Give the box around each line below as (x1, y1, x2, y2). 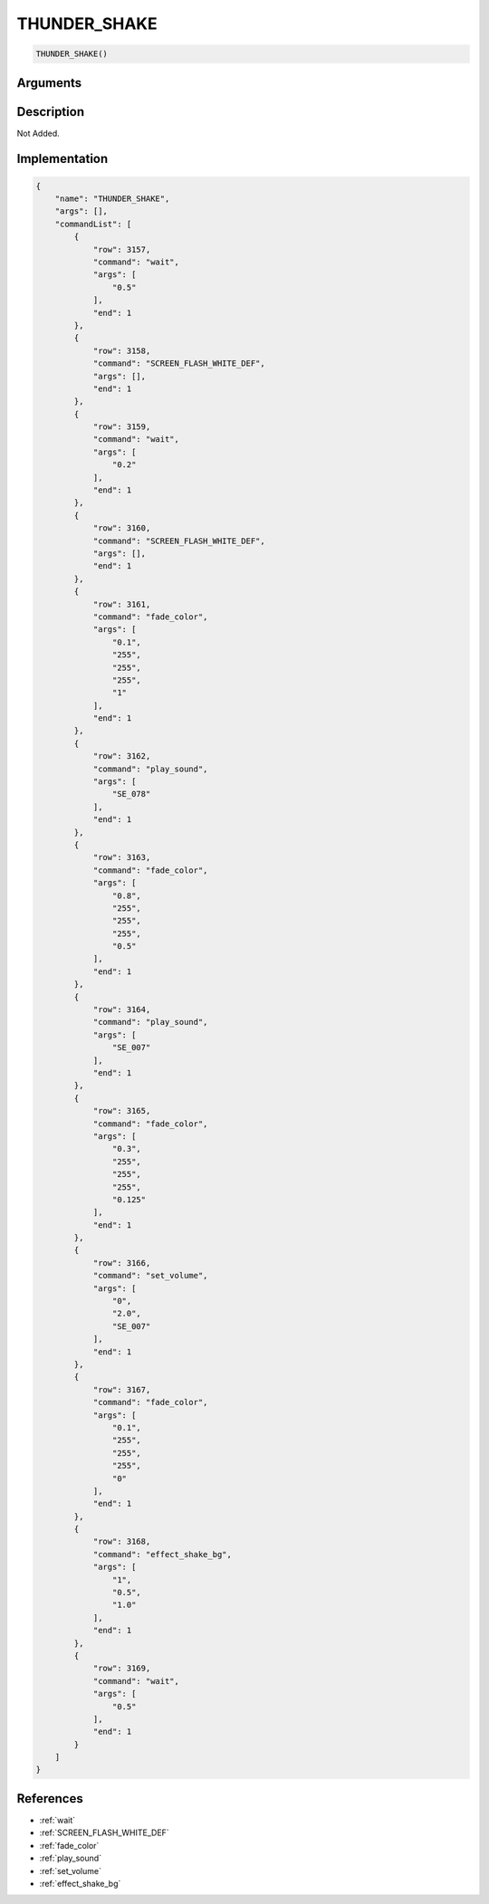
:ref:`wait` (39, 1814, 76, 1825)
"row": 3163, (92, 852, 151, 863)
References (16, 1791, 83, 1806)
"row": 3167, (92, 1384, 151, 1394)
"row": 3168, (92, 1536, 151, 1547)
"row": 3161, (92, 598, 151, 609)
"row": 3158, (92, 345, 151, 356)
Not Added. (16, 128, 61, 139)
